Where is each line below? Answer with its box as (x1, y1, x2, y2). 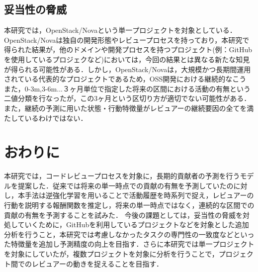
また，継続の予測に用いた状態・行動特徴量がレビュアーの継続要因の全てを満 (4, 102, 254, 113)
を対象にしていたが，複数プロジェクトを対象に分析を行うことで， (4, 249, 219, 259)
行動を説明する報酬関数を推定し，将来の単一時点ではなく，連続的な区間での (4, 200, 255, 210)
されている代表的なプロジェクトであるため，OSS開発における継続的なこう (4, 74, 247, 84)
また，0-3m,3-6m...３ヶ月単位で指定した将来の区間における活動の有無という (4, 83, 251, 93)
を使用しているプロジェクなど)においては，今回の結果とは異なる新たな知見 (4, 54, 250, 64)
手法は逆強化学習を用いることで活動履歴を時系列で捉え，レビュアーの (24, 190, 254, 200)
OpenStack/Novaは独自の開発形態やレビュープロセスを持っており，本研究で (4, 34, 250, 45)
